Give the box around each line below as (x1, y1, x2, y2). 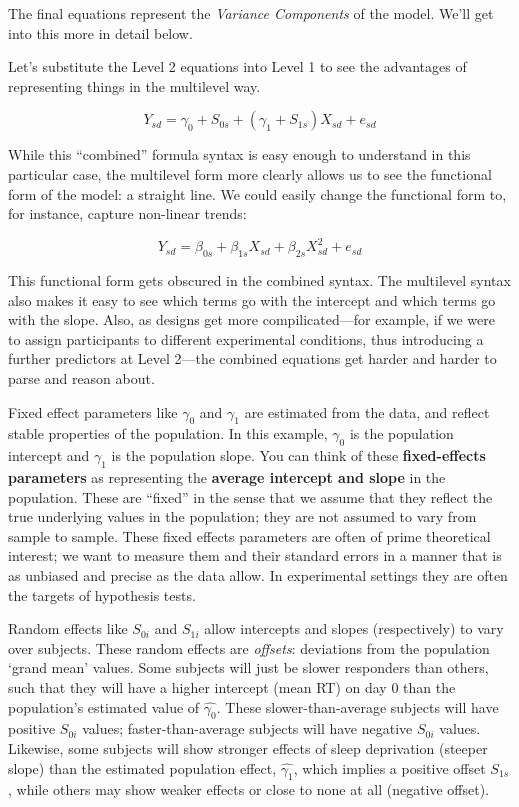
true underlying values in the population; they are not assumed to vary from (8, 506, 477, 527)
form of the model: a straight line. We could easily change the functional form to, (8, 183, 507, 204)
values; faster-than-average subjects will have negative (82, 718, 413, 739)
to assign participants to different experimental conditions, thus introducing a (8, 328, 484, 349)
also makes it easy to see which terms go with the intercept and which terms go (8, 289, 496, 310)
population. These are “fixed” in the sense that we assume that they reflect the (8, 486, 493, 507)
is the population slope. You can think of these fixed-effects (111, 445, 486, 466)
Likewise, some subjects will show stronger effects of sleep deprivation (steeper (8, 737, 488, 758)
